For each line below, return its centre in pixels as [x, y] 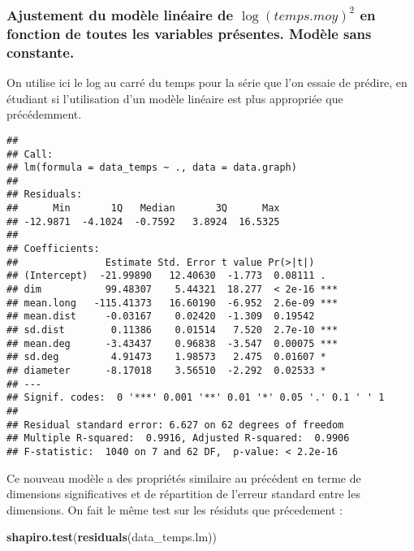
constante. [41, 52]
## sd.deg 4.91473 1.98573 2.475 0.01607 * [166, 357]
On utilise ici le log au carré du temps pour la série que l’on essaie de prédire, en [207, 82]
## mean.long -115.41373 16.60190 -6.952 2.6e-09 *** [172, 303]
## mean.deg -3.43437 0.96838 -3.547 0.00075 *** [172, 343]
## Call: [30, 154]
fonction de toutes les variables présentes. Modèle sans [189, 33]
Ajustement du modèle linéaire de [120, 14]
